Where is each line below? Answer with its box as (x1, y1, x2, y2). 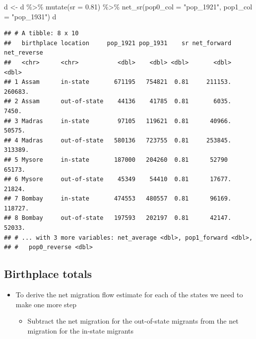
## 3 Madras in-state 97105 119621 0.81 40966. (4, 117, 232, 125)
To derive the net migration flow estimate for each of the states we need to (15, 289, 243, 300)
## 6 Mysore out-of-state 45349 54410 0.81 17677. (4, 176, 232, 183)
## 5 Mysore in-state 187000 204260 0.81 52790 (4, 156, 228, 163)
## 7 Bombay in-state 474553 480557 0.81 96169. (4, 195, 232, 203)
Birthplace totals (4, 266, 92, 281)
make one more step (15, 299, 76, 309)
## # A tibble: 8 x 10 (4, 30, 79, 37)
